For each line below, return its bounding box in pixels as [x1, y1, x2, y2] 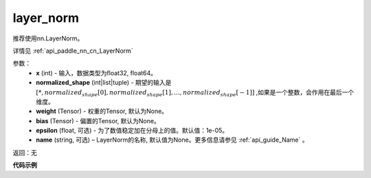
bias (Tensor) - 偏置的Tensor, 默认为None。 [36, 116, 161, 125]
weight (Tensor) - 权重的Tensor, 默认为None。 [36, 107, 168, 116]
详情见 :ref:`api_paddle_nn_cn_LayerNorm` [12, 47, 133, 55]
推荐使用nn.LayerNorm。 [12, 34, 84, 42]
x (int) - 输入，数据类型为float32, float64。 [36, 68, 157, 77]
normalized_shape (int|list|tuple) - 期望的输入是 [36, 79, 172, 87]
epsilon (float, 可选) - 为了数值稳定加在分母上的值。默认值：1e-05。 [36, 127, 229, 135]
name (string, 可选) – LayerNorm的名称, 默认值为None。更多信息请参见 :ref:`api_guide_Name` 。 [36, 136, 308, 144]
